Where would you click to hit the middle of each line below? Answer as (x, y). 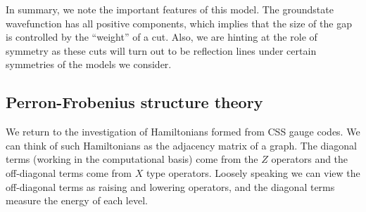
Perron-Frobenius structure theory (134, 102)
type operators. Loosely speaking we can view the (253, 172)
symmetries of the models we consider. (89, 64)
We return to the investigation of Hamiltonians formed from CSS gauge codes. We (183, 132)
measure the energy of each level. (77, 200)
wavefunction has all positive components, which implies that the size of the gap (179, 23)
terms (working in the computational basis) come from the (132, 159)
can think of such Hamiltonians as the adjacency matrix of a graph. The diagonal (181, 145)
